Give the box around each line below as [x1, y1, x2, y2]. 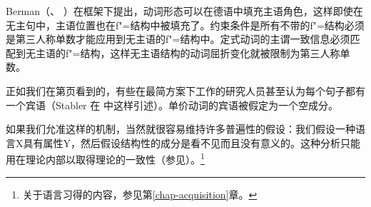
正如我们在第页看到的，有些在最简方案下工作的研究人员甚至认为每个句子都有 [6, 83, 365, 98]
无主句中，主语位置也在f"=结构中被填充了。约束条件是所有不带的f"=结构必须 [6, 17, 365, 32]
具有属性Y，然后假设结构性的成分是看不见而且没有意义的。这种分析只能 [23, 135, 360, 150]
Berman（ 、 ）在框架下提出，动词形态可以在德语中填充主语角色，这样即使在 [6, 4, 363, 18]
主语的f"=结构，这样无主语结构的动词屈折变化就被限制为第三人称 [35, 45, 340, 60]
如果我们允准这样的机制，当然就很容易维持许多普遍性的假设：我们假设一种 [6, 121, 355, 136]
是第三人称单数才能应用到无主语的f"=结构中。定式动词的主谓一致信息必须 [6, 31, 350, 46]
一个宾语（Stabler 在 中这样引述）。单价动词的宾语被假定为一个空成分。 [6, 97, 338, 112]
